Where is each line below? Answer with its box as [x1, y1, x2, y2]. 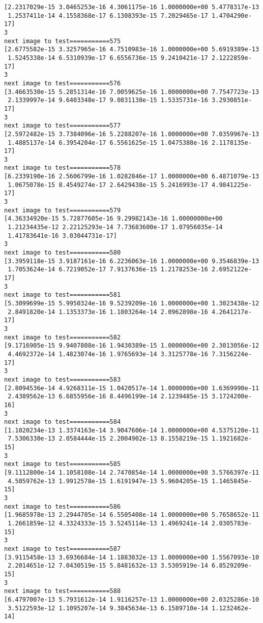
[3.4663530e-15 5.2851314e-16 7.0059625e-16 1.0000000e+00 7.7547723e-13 [4, 88, 259, 96]
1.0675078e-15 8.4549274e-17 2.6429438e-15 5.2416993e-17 [8, 181, 208, 189]
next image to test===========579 [4, 206, 121, 214]
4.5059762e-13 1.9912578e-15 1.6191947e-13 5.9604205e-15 [8, 477, 208, 485]
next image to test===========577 [4, 122, 121, 130]
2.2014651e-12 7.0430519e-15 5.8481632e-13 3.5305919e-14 [8, 562, 208, 570]
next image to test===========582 [4, 333, 121, 341]
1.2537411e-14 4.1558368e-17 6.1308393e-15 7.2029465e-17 [8, 12, 208, 19]
